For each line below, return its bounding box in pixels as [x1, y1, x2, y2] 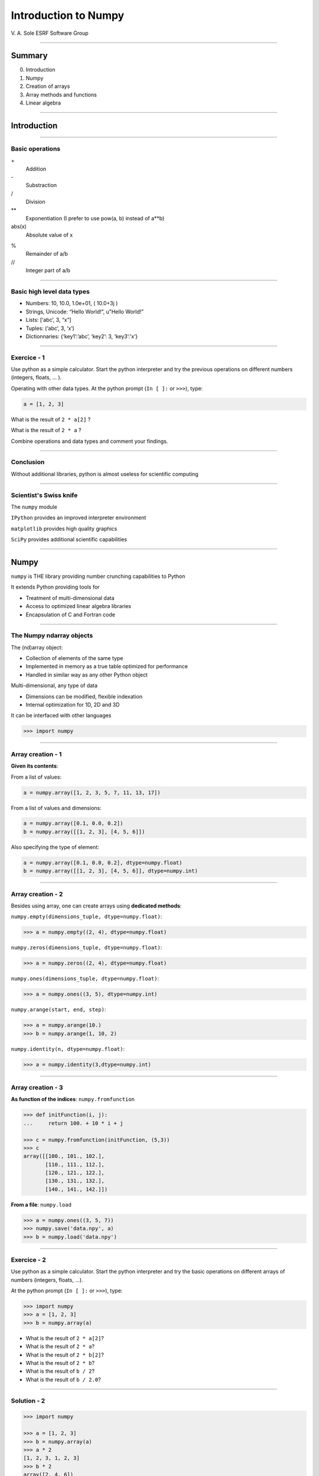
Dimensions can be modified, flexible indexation [25, 693, 143, 700]
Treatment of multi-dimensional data [25, 594, 115, 602]
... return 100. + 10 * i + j [23, 1119, 123, 1126]
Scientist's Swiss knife [11, 491, 78, 499]
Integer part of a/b [25, 267, 71, 274]
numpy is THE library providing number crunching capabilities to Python [11, 573, 185, 580]
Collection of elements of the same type [25, 655, 123, 662]
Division [25, 198, 45, 205]
